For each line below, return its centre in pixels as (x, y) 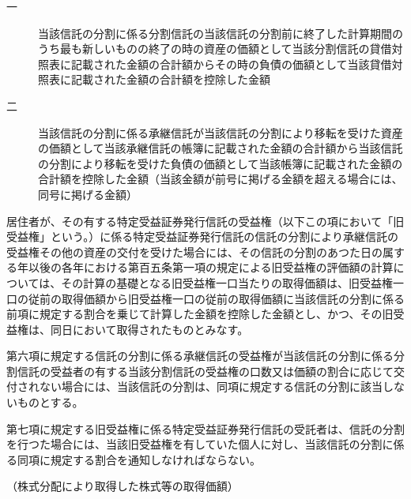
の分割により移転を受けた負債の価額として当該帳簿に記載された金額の (221, 163)
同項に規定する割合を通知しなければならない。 (139, 459)
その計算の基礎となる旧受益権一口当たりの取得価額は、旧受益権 (227, 282)
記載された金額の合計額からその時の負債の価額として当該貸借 (231, 64)
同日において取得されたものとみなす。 (149, 329)
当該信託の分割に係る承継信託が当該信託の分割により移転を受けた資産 (221, 132)
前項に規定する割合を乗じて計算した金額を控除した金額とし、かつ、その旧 (200, 314)
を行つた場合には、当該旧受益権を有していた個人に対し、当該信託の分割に (200, 444)
